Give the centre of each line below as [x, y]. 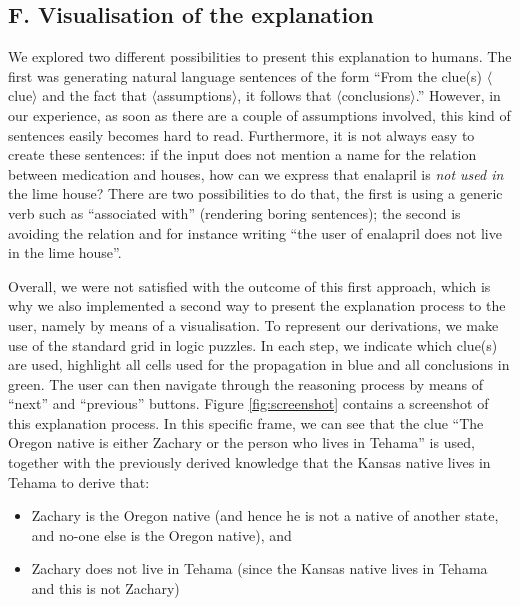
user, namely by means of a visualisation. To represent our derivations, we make [253, 324]
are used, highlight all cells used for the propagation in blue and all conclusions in [259, 364]
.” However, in [458, 95]
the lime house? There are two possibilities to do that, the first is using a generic [255, 193]
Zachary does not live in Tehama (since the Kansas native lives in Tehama [259, 568]
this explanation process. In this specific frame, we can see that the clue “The [246, 422]
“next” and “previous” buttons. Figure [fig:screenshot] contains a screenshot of [248, 403]
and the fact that [94, 95]
